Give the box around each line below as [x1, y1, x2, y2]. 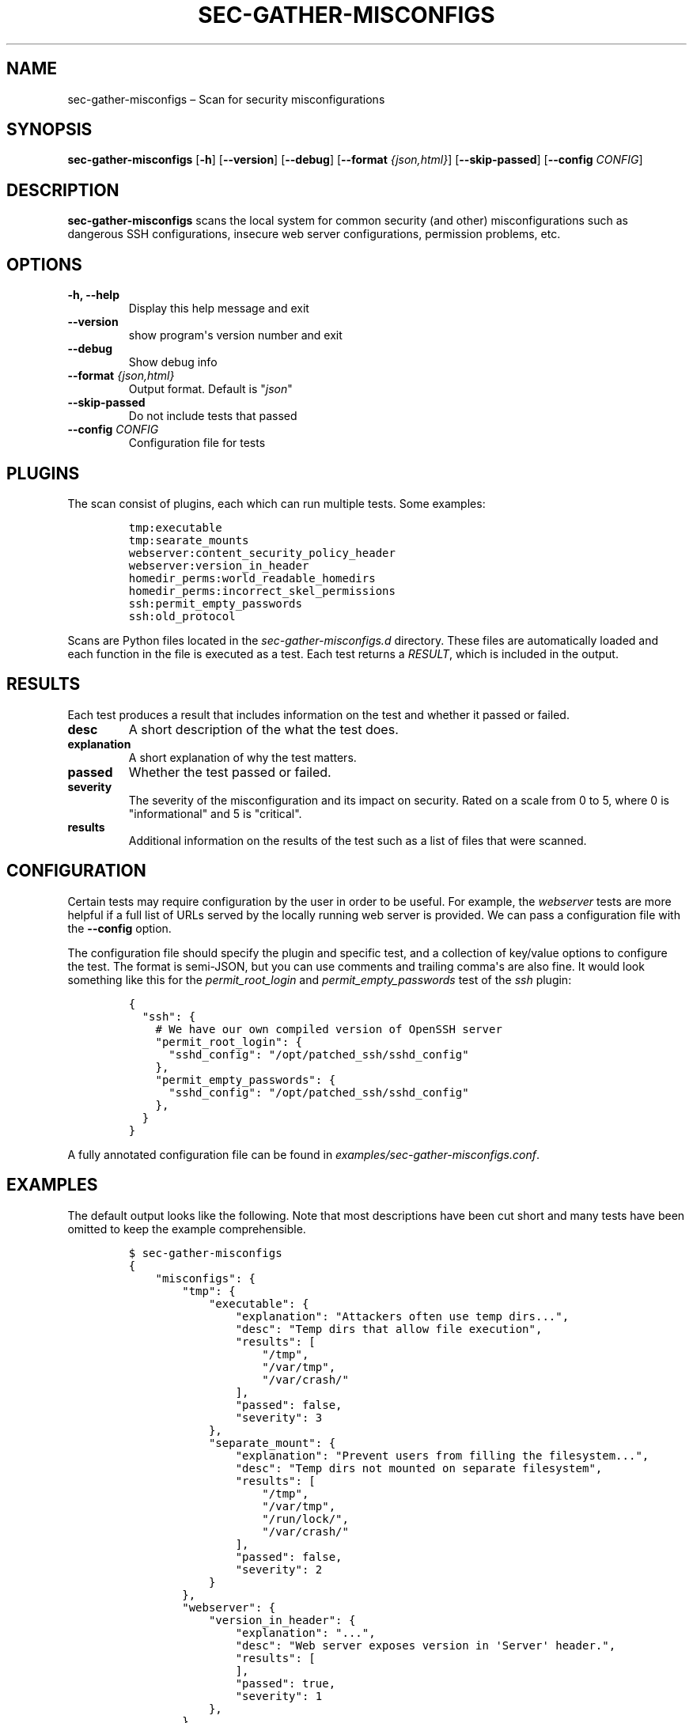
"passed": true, [235, 1676, 336, 1690]
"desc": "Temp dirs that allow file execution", [235, 1322, 543, 1335]
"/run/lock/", [262, 1512, 349, 1525]
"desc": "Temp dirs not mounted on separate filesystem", [235, 1461, 603, 1475]
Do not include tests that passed [128, 409, 297, 423]
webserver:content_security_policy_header [128, 546, 396, 559]
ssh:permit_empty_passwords [128, 596, 302, 610]
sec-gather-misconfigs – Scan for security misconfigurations [67, 92, 385, 106]
